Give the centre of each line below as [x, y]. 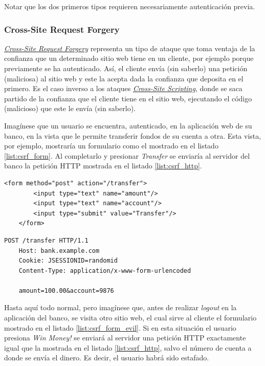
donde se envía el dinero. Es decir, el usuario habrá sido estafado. [107, 358]
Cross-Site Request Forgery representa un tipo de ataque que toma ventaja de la [130, 48]
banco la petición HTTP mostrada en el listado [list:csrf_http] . [103, 166]
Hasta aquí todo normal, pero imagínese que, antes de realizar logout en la [120, 307]
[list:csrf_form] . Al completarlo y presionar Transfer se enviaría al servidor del [127, 155]
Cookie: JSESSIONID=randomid [68, 261]
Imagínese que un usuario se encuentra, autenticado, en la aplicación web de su [128, 125]
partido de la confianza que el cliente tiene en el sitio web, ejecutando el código [128, 98]
